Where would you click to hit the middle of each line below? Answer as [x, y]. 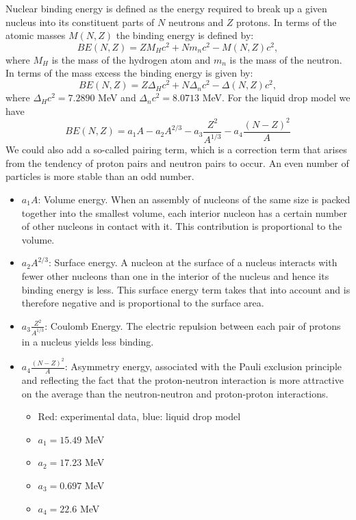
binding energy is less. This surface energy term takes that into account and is [186, 289]
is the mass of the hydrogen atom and [131, 59]
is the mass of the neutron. [286, 59]
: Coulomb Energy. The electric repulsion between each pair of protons [193, 325]
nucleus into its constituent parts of [80, 22]
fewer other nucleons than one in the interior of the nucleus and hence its [175, 275]
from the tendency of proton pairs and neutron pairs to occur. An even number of [177, 162]
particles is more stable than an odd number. [100, 176]
